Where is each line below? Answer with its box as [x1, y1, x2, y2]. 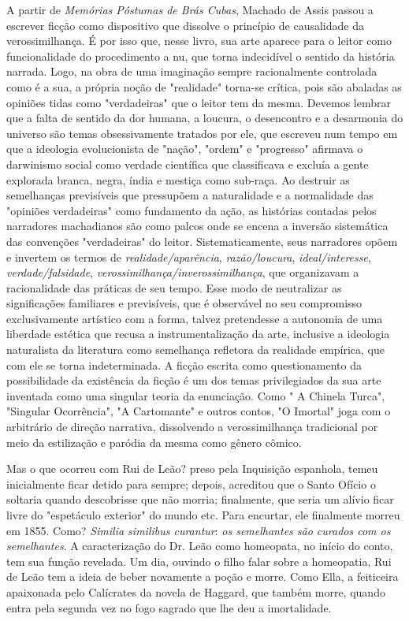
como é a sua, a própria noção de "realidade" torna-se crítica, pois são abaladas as [6, 78, 402, 95]
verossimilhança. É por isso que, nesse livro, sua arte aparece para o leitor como [6, 32, 392, 49]
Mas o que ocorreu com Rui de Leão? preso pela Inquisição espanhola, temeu [6, 460, 378, 477]
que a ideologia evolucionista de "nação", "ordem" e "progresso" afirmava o [6, 140, 363, 157]
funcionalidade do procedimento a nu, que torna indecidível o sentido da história [6, 47, 395, 64]
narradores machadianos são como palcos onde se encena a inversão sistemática [6, 218, 389, 234]
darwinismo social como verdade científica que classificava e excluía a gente [6, 155, 369, 172]
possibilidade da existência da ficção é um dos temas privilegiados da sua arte [6, 372, 381, 389]
